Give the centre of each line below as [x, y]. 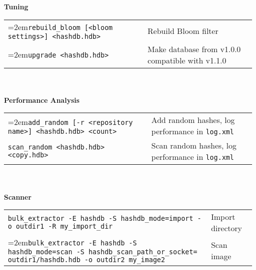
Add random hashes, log [193, 120]
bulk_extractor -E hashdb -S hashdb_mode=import [101, 219]
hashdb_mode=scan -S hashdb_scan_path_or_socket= [103, 252]
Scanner [18, 196]
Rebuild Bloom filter [183, 30]
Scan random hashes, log [194, 146]
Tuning [16, 6]
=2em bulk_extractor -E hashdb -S [72, 242]
